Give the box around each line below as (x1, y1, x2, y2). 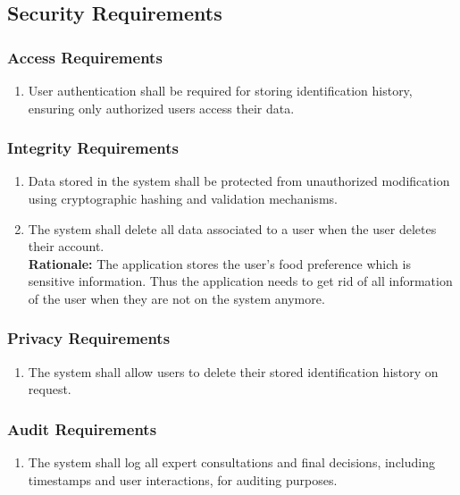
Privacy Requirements (7, 327, 171, 349)
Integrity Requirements (7, 137, 180, 159)
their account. (28, 237, 105, 256)
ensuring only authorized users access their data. (28, 98, 295, 117)
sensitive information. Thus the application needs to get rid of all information (28, 272, 453, 290)
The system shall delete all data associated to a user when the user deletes (28, 219, 437, 238)
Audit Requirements (7, 417, 157, 440)
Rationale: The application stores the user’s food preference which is (28, 254, 411, 273)
